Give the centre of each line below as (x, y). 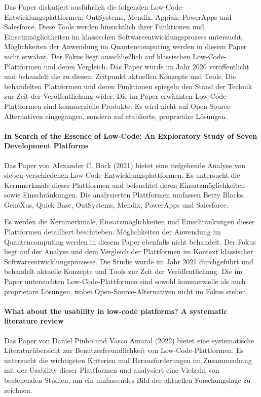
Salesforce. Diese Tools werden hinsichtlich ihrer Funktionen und (104, 27)
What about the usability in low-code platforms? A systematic (116, 311)
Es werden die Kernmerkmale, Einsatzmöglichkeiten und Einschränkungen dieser (129, 222)
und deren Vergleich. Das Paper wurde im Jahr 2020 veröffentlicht (146, 66)
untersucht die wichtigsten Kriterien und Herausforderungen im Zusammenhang (128, 360)
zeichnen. (18, 390)
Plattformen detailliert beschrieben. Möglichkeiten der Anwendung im (113, 232)
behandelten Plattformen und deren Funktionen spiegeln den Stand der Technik (128, 86)
